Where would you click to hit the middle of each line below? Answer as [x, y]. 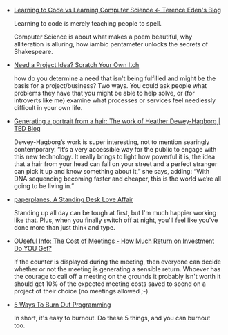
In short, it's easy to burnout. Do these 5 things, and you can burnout [112, 318]
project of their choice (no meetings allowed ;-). [82, 291]
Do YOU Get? [32, 248]
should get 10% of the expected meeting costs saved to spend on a [110, 284]
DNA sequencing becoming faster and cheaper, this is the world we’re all [117, 179]
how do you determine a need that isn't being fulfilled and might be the [115, 78]
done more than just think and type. [64, 227]
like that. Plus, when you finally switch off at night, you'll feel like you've [116, 220]
